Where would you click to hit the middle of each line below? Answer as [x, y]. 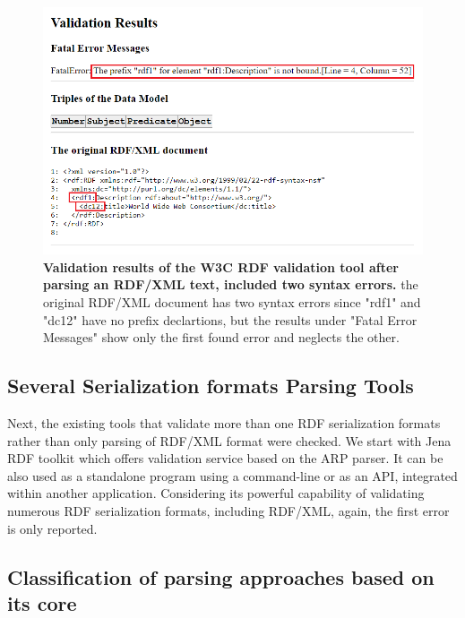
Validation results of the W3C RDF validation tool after [221, 266]
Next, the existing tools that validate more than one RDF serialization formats [224, 422]
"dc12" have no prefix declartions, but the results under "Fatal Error [230, 319]
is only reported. [52, 528]
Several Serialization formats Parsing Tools [211, 386]
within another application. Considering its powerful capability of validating [216, 493]
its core [42, 602]
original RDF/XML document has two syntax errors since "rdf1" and [232, 301]
